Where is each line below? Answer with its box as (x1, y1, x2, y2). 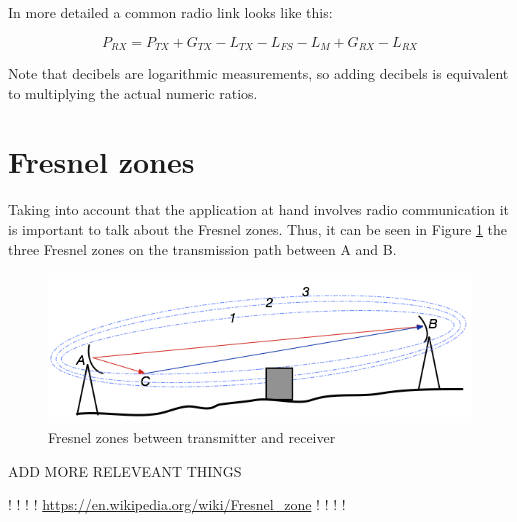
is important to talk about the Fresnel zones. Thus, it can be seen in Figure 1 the (8, 218, 508, 239)
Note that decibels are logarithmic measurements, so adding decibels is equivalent (8, 63, 509, 84)
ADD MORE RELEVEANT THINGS (8, 460, 242, 481)
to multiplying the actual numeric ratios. (8, 82, 258, 103)
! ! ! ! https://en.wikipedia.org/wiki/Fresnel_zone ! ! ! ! (8, 494, 346, 515)
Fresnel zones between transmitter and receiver (48, 427, 336, 448)
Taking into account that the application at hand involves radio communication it (8, 199, 510, 220)
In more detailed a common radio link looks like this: (8, 2, 333, 22)
